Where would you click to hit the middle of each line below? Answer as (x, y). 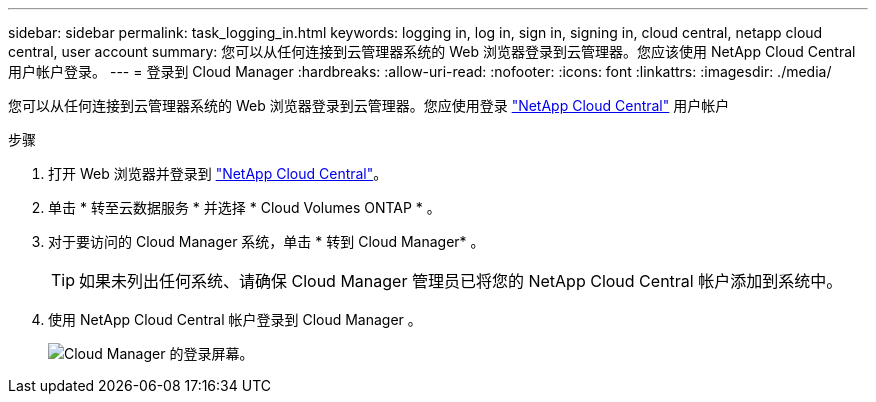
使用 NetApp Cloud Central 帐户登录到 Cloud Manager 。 (235, 319)
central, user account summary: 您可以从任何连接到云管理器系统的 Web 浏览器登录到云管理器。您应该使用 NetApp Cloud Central (432, 51)
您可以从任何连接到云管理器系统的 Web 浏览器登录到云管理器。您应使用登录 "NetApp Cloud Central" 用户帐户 (369, 105)
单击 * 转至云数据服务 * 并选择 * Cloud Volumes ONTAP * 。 (244, 207)
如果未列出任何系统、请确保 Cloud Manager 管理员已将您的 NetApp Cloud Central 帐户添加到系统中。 (461, 281)
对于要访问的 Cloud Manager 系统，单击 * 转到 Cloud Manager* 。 (266, 241)
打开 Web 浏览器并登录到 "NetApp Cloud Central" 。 (218, 173)
